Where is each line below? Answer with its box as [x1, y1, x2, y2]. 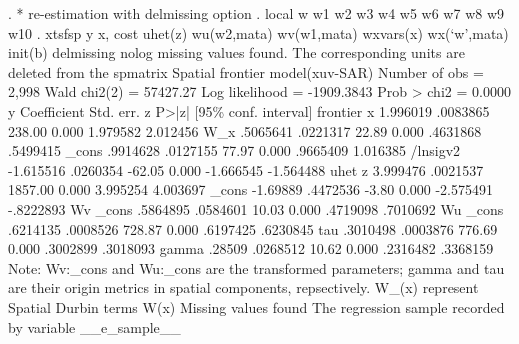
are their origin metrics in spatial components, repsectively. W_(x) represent [8, 277, 479, 298]
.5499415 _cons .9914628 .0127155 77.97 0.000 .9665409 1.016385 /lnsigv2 [8, 140, 461, 161]
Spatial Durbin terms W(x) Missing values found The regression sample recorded [8, 296, 505, 317]
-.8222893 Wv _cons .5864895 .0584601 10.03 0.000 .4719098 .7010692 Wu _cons [8, 198, 504, 219]
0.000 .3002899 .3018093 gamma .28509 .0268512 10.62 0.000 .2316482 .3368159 [8, 238, 494, 259]
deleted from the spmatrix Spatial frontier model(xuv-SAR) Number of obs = [8, 61, 484, 82]
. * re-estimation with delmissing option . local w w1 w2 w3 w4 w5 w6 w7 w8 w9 [8, 3, 505, 23]
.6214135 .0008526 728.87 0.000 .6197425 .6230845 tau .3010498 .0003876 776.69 [8, 218, 498, 239]
